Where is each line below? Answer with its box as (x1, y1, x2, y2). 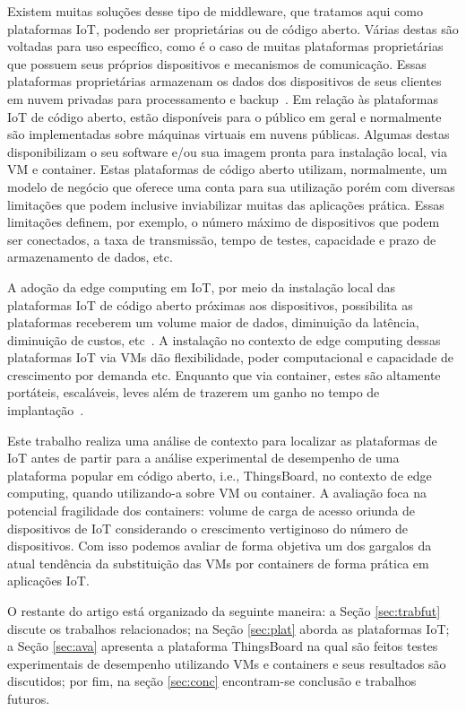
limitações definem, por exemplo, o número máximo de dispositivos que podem (7, 212, 440, 231)
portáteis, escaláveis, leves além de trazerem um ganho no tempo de (7, 383, 380, 402)
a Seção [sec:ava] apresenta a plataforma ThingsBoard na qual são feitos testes (7, 637, 438, 655)
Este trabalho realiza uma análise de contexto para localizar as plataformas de (7, 430, 437, 449)
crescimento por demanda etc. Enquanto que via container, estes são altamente (7, 365, 441, 384)
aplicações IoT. (7, 571, 90, 590)
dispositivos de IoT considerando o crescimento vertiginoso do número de (7, 518, 409, 537)
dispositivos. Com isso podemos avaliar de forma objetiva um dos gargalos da (7, 536, 432, 555)
